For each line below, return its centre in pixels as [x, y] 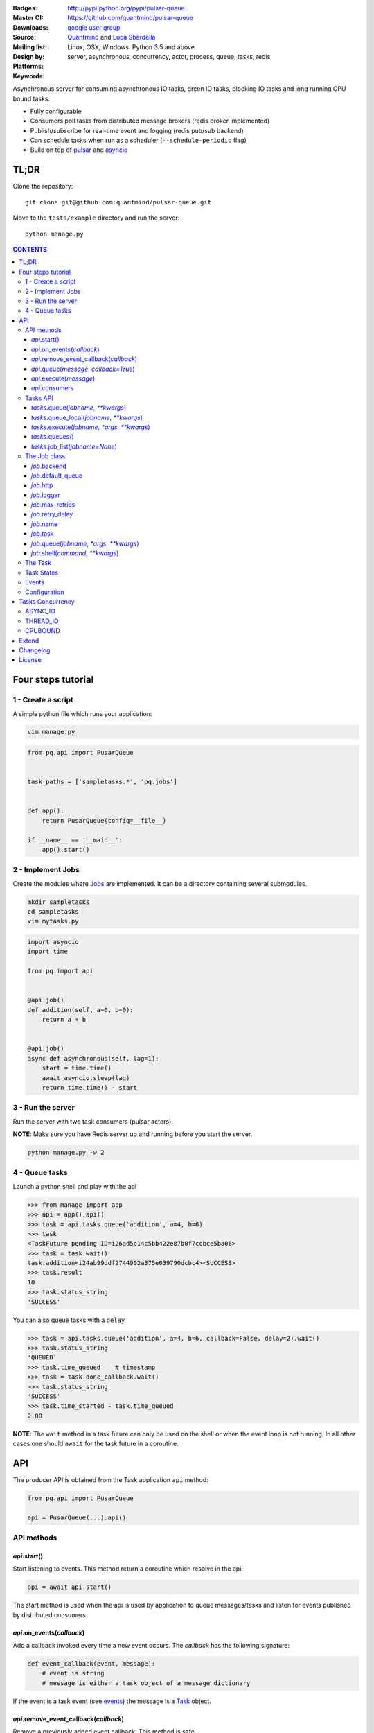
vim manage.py [51, 732]
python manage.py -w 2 [66, 1153]
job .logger [46, 495]
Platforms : [28, 67]
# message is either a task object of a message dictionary [146, 1683]
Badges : [25, 8]
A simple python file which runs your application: [82, 713]
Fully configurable [56, 111]
